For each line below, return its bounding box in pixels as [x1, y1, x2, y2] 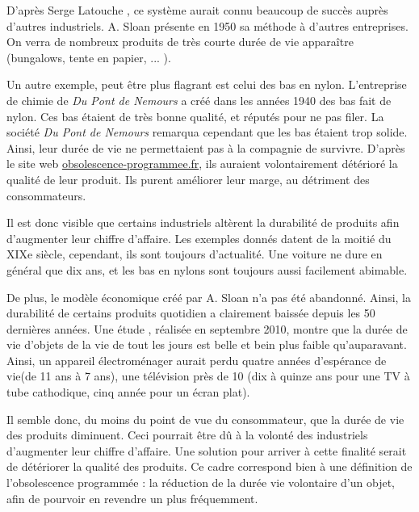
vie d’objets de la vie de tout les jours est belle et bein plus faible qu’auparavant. [6, 336, 407, 353]
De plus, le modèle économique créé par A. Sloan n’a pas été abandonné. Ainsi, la [6, 288, 411, 305]
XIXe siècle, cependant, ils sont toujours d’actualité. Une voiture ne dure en [6, 246, 383, 262]
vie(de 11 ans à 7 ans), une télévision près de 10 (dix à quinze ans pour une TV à [6, 367, 410, 384]
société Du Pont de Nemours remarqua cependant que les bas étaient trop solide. [6, 124, 408, 141]
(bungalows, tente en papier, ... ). [6, 48, 171, 65]
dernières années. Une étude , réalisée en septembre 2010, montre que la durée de [6, 320, 408, 337]
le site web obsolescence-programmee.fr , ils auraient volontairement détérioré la [6, 155, 398, 172]
